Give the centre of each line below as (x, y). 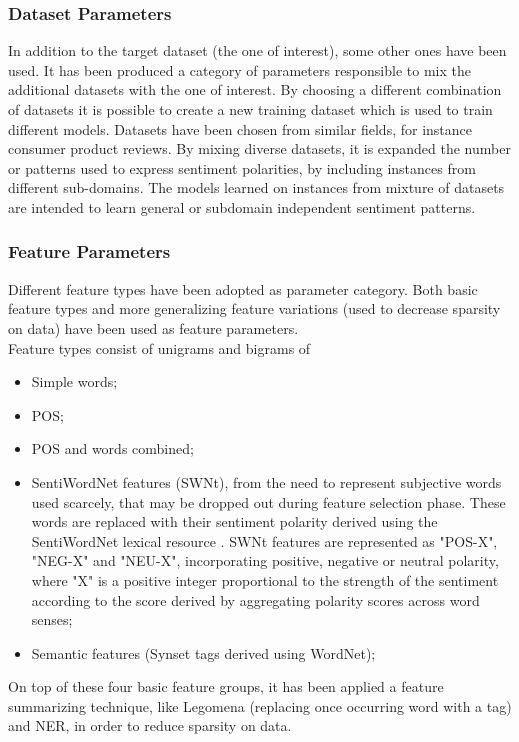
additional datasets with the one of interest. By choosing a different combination (255, 89)
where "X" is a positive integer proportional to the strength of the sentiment (265, 579)
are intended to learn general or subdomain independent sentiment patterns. (242, 206)
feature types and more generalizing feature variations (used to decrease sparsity (254, 308)
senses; (52, 619)
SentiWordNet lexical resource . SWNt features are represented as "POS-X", (264, 540)
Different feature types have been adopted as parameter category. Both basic (243, 288)
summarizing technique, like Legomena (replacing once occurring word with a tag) (260, 705)
